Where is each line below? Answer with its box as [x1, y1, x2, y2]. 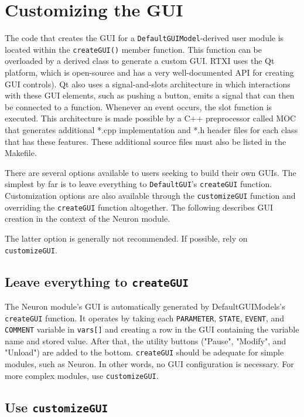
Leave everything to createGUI [5, 272, 189, 290]
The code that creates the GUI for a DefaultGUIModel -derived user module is [5, 32, 284, 44]
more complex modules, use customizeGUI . [5, 369, 159, 381]
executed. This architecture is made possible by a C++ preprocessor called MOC [5, 112, 296, 124]
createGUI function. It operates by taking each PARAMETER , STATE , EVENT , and [5, 311, 285, 324]
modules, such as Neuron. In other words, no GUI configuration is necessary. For [5, 358, 294, 370]
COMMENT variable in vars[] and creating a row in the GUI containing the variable [5, 323, 299, 335]
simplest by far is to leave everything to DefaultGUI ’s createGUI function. [5, 178, 272, 190]
